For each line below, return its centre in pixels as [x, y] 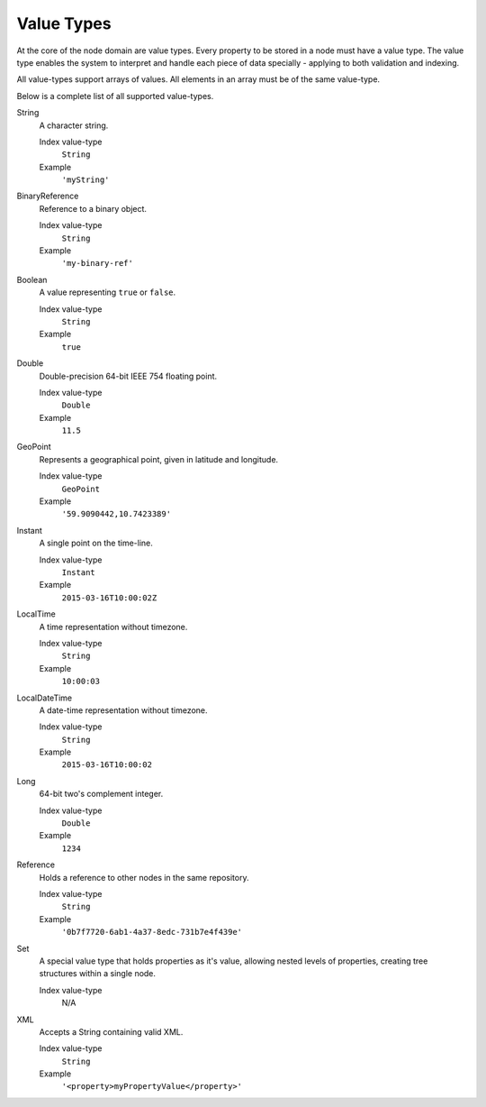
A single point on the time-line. [96, 543]
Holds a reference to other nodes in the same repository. [144, 877]
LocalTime [36, 614]
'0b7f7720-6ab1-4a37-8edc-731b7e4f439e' [152, 932]
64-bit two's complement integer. [101, 794]
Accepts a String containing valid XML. [111, 1031]
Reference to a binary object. [93, 208]
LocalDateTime [45, 698]
